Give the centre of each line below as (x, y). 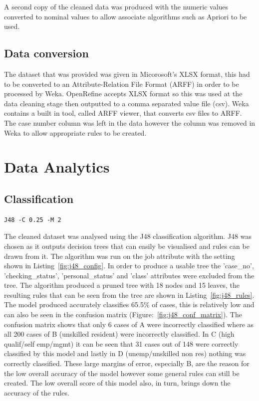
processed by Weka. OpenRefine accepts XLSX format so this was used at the (123, 94)
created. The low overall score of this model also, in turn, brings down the (117, 383)
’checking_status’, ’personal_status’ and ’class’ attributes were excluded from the (129, 275)
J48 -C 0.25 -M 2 (33, 220)
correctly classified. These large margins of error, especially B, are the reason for (127, 363)
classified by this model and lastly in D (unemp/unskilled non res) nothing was (125, 353)
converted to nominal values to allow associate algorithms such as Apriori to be (126, 16)
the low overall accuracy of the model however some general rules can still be (122, 373)
